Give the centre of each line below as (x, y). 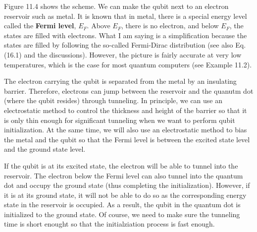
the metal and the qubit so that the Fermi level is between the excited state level (127, 139)
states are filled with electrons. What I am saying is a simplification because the (126, 35)
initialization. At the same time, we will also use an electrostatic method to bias (126, 130)
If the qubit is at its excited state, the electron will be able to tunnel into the (121, 165)
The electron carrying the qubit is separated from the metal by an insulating (120, 81)
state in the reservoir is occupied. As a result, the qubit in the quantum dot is (122, 204)
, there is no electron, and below (170, 26)
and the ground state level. (45, 149)
